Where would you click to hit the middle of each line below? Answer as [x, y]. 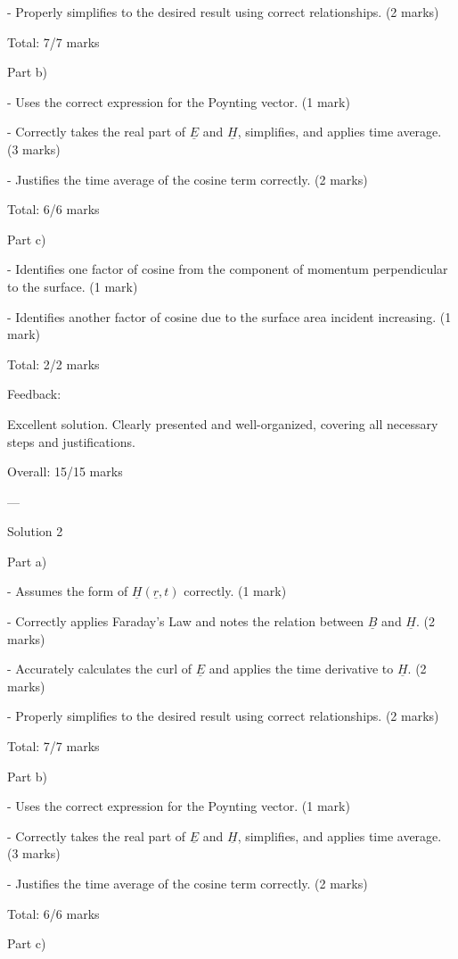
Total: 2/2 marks [53, 364]
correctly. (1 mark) [235, 591]
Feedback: [34, 394]
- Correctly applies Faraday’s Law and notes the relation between [186, 621]
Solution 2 [35, 531]
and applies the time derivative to [301, 669]
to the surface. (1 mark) [73, 286]
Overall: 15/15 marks [65, 471]
